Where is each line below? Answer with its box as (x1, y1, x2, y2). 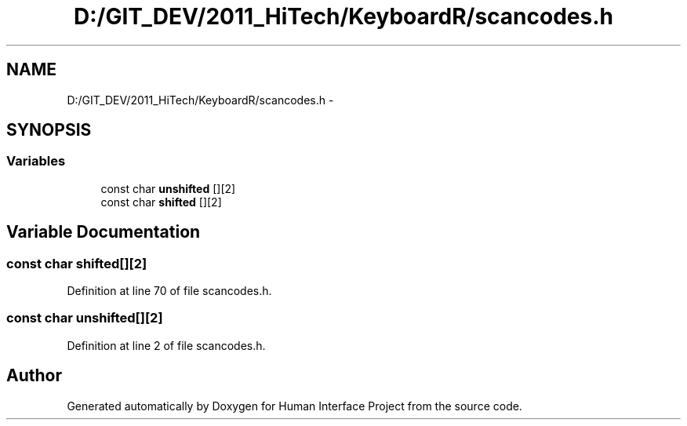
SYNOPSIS (6, 120, 92, 140)
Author (6, 366, 62, 386)
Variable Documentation (6, 222, 201, 242)
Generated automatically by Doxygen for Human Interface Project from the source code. (67, 399, 522, 413)
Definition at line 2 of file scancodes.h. (67, 338, 266, 352)
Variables (6, 153, 66, 169)
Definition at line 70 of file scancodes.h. (67, 284, 272, 298)
